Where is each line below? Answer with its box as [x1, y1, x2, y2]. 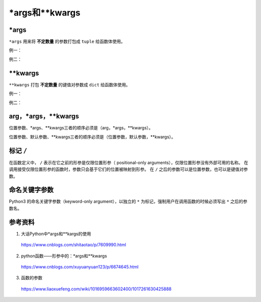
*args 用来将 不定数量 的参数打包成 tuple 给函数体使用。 [9, 39, 125, 45]
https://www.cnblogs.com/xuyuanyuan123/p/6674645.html [21, 264, 139, 270]
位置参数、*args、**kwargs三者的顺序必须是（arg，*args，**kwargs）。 [9, 125, 153, 131]
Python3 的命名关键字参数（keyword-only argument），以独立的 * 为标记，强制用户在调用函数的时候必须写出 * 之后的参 [9, 199, 247, 205]
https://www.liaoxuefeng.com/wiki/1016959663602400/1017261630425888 [21, 286, 172, 292]
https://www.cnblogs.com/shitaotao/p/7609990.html [21, 242, 127, 248]
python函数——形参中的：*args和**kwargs [21, 253, 107, 259]
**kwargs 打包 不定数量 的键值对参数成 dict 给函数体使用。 [9, 81, 130, 87]
